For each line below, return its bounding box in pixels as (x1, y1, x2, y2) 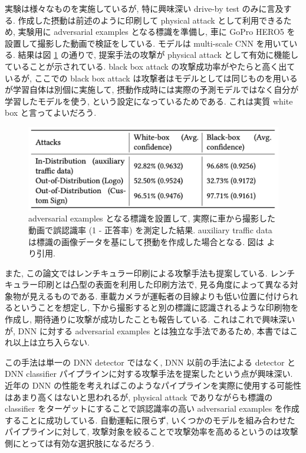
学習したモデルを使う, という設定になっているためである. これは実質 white (5, 94, 293, 107)
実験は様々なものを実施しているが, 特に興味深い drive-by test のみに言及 (5, 2, 284, 14)
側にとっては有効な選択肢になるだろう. (5, 437, 154, 449)
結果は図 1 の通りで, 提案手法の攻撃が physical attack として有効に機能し (18, 48, 299, 61)
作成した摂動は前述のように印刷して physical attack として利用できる (18, 14, 284, 26)
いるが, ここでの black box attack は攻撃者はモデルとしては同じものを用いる (5, 71, 298, 84)
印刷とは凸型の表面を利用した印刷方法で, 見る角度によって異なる (37, 278, 290, 291)
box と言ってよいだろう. (5, 106, 97, 119)
